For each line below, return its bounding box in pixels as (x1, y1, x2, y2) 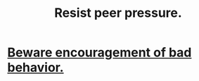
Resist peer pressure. (53, 5, 183, 21)
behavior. (7, 60, 65, 75)
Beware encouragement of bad (7, 44, 192, 61)
